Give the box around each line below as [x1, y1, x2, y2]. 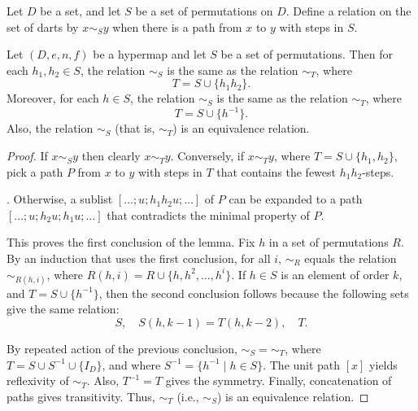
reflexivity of [7, 372, 69, 389]
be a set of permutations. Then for [220, 46, 393, 63]
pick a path [7, 163, 63, 180]
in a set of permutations [268, 234, 389, 251]
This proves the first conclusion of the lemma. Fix [7, 234, 255, 251]
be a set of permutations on [135, 2, 273, 19]
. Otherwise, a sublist [7, 190, 113, 208]
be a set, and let [40, 2, 121, 19]
